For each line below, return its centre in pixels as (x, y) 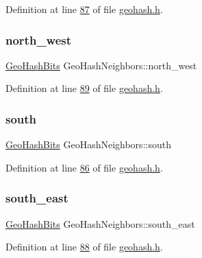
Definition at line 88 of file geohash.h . (84, 247)
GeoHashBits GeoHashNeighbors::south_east (100, 223)
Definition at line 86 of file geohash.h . (84, 167)
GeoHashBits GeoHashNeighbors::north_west (101, 65)
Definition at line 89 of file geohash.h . (84, 88)
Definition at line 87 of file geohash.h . (84, 9)
